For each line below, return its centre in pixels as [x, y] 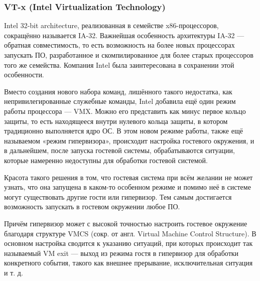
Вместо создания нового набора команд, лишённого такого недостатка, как [118, 91]
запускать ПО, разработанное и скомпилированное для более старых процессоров [129, 55]
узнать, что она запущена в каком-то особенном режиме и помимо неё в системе [127, 187]
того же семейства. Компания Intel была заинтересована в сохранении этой [119, 64]
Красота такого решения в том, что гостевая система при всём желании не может [128, 177]
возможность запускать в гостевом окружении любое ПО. [92, 206]
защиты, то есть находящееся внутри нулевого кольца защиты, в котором [116, 121]
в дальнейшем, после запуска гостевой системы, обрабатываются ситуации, [119, 150]
